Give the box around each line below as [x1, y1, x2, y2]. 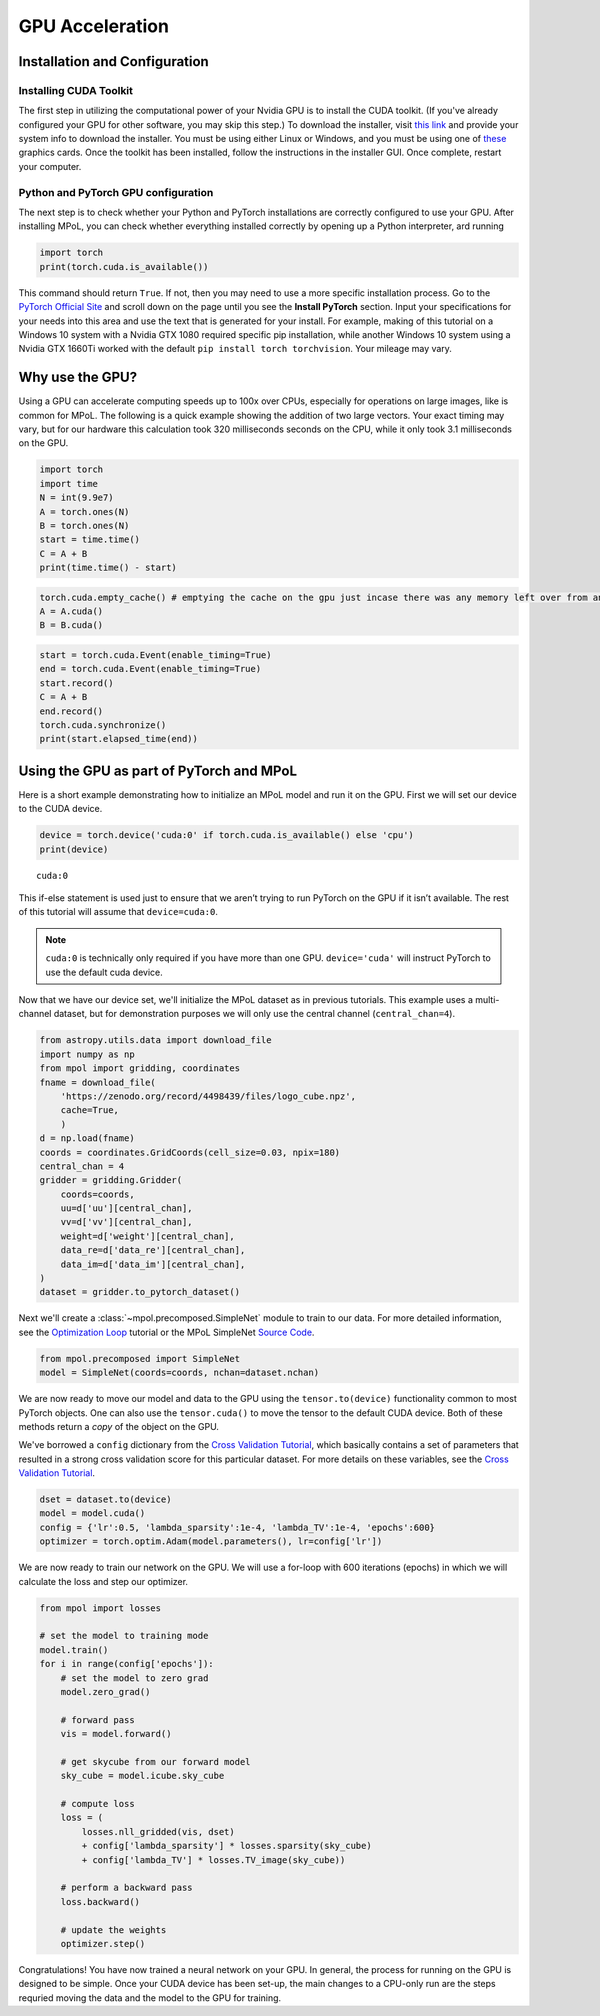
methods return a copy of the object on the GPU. [18, 1420, 220, 1432]
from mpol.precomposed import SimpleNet [39, 1353, 240, 1364]
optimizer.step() [60, 1938, 146, 1949]
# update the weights [60, 1924, 167, 1935]
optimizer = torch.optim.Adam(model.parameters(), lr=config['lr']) [39, 1536, 383, 1547]
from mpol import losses [39, 1602, 162, 1614]
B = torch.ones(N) [39, 520, 130, 531]
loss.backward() [60, 1896, 140, 1907]
